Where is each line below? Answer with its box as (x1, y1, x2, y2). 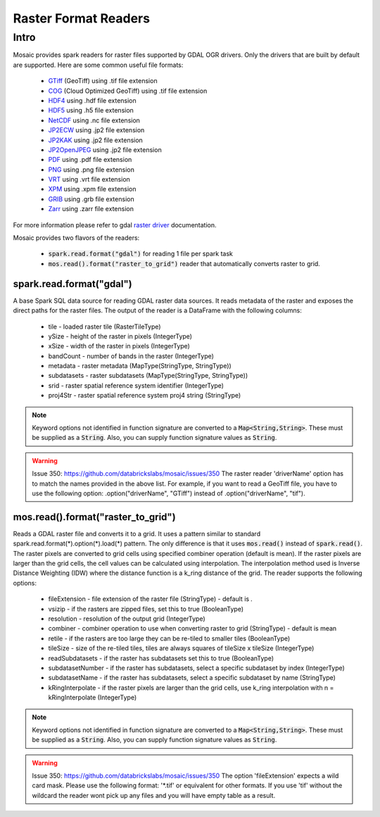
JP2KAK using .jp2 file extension (48, 136, 144, 144)
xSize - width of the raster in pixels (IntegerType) (48, 342, 190, 350)
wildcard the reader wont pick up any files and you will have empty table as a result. (32, 791, 276, 799)
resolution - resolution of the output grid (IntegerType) (48, 614, 205, 623)
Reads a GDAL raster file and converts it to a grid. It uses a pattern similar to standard (13, 529, 260, 538)
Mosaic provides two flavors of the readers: (13, 234, 140, 242)
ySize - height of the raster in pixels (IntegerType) (48, 331, 193, 341)
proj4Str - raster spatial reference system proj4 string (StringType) (48, 391, 241, 400)
